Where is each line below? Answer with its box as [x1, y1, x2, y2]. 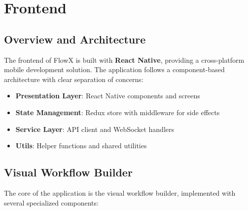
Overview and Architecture [4, 31, 146, 46]
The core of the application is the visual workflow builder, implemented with [4, 187, 236, 198]
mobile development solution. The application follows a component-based [4, 64, 225, 75]
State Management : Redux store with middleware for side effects [15, 107, 220, 117]
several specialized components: [4, 197, 99, 208]
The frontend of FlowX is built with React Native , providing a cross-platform [4, 54, 245, 65]
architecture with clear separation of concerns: [4, 74, 143, 84]
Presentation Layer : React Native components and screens [15, 90, 200, 101]
